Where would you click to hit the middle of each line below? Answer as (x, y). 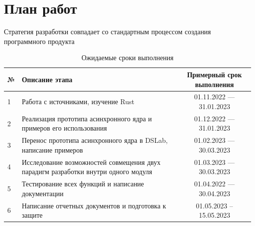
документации (43, 193)
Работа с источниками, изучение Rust (78, 102)
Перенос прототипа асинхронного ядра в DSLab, (95, 140)
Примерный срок (215, 74)
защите (32, 215)
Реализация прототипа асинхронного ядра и (87, 118)
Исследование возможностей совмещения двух (91, 162)
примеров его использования (64, 128)
